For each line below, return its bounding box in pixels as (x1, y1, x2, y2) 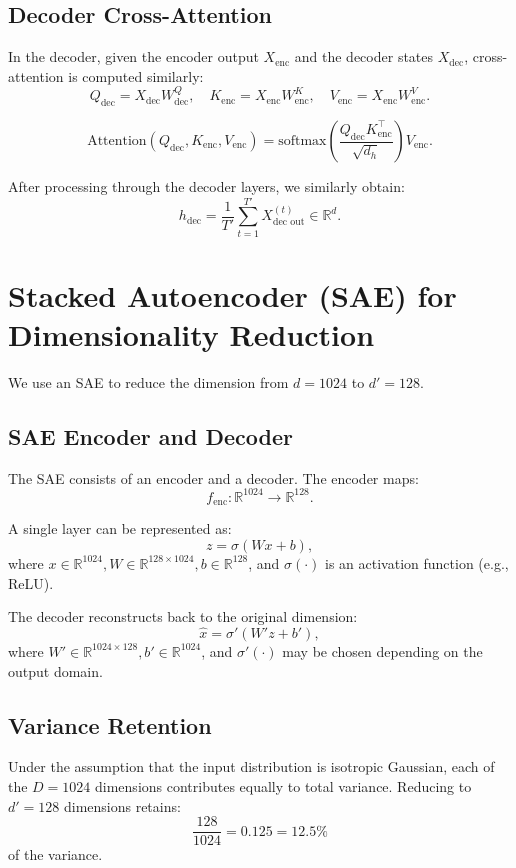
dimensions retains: (63, 795, 181, 816)
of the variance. (8, 844, 103, 865)
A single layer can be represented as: (8, 518, 232, 539)
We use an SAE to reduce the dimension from (8, 372, 289, 393)
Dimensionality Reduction (8, 314, 375, 355)
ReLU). (8, 572, 54, 593)
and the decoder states (294, 46, 434, 67)
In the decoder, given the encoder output (8, 46, 259, 67)
